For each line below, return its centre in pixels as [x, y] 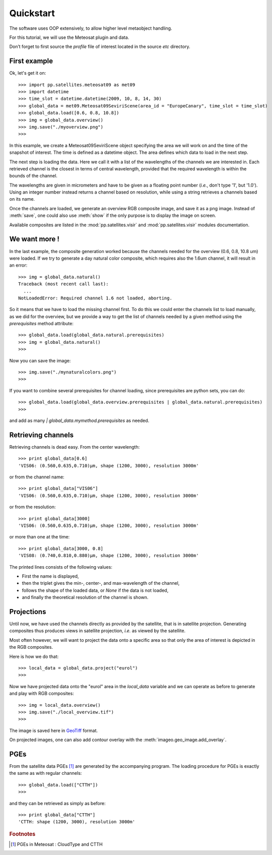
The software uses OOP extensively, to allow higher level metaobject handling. [91, 28]
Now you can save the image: [40, 360]
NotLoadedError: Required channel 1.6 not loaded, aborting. [95, 298]
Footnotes [22, 834]
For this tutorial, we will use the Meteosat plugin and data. [69, 37]
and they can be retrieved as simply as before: [57, 803]
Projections [28, 612]
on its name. [22, 199]
